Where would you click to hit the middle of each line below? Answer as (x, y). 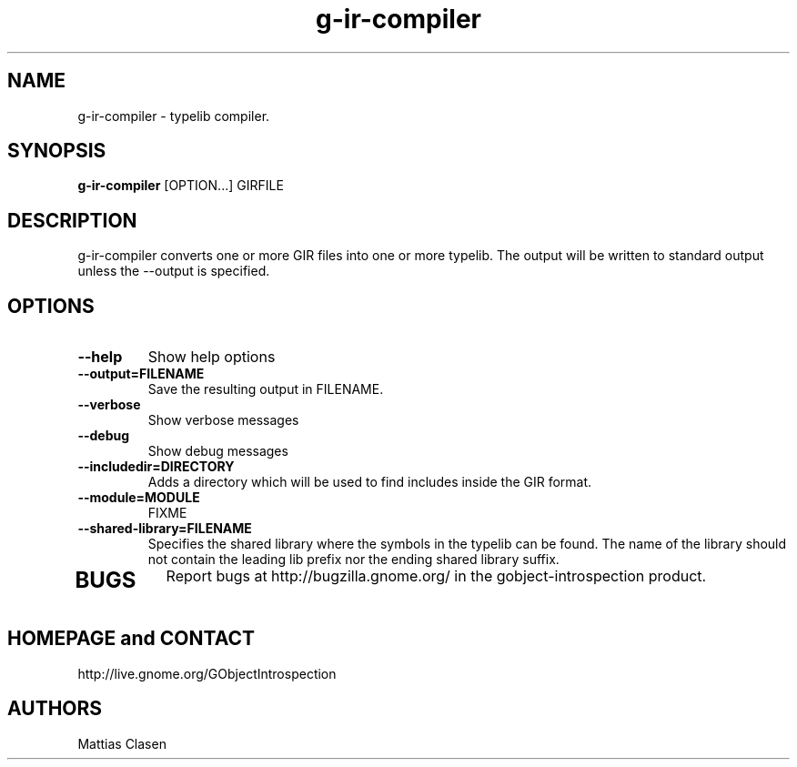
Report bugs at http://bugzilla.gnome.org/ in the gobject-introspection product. (436, 576)
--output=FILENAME (141, 374)
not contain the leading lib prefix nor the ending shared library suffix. (353, 560)
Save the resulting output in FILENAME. (266, 389)
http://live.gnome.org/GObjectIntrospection (207, 673)
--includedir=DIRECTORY (156, 467)
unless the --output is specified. (174, 271)
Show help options (212, 357)
